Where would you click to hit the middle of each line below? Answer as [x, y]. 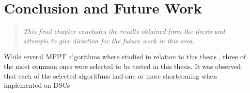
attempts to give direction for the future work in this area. [109, 40]
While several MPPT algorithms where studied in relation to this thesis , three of [125, 57]
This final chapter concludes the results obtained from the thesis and [124, 31]
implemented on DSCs [37, 85]
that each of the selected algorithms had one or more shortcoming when [110, 75]
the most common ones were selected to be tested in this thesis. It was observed [123, 66]
